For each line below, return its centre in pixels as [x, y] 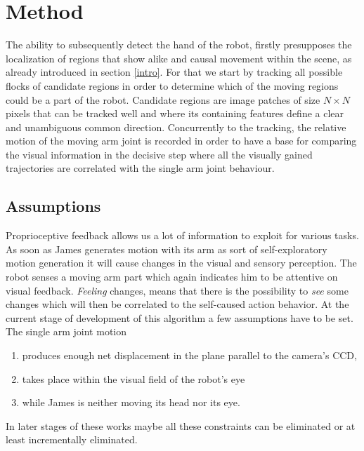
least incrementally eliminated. [72, 439]
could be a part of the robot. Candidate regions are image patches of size [163, 99]
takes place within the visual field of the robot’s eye [134, 378]
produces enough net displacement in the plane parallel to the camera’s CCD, [189, 355]
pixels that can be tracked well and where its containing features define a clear [175, 113]
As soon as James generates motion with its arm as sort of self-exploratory [167, 249]
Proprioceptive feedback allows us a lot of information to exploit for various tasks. [182, 235]
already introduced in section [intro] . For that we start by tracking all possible [174, 72]
